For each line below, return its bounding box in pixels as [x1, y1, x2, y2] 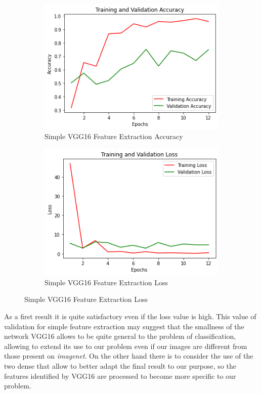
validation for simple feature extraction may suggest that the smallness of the [4, 321, 244, 331]
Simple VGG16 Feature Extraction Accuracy [45, 131, 183, 142]
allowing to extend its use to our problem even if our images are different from [4, 340, 247, 351]
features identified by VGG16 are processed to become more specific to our [4, 370, 236, 381]
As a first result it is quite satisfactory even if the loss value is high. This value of [4, 311, 256, 322]
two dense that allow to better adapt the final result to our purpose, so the [4, 361, 236, 371]
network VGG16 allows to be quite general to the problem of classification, [4, 331, 236, 341]
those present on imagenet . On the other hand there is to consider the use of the [4, 351, 253, 361]
